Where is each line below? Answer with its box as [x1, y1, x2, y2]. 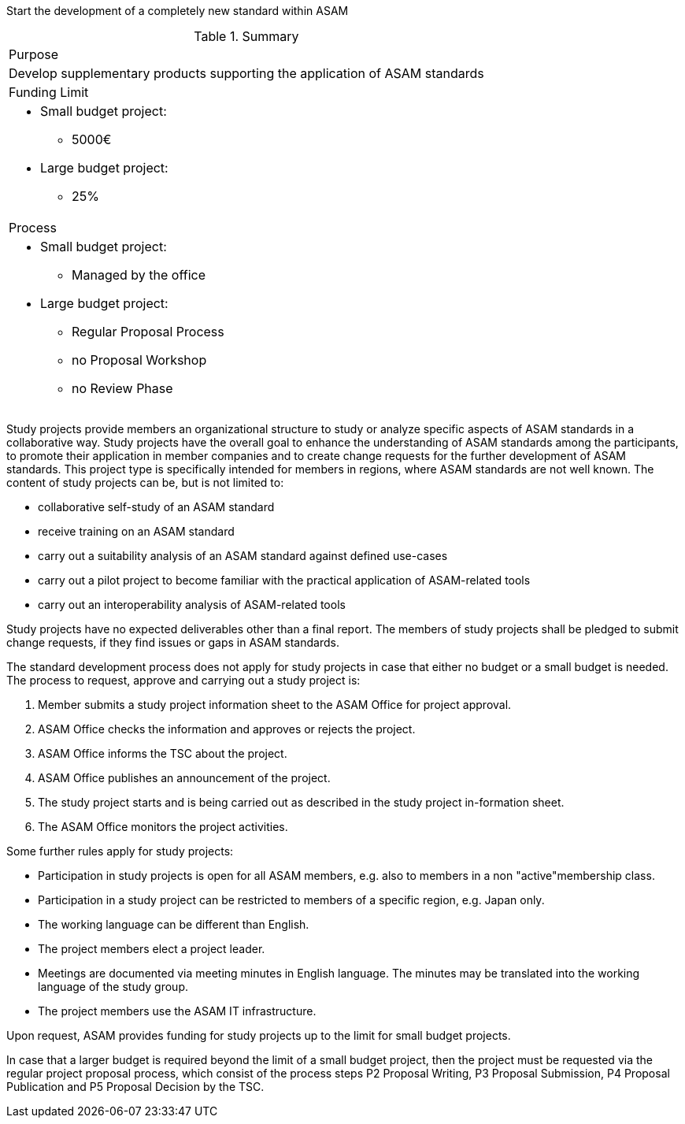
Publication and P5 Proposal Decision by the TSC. [6, 1080, 265, 1093]
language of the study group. [38, 980, 189, 993]
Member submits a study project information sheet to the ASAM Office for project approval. [38, 698, 512, 711]
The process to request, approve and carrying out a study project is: [6, 673, 361, 687]
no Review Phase [72, 380, 173, 396]
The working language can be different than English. [38, 918, 309, 931]
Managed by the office [72, 267, 205, 283]
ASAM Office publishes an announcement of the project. [38, 771, 331, 785]
